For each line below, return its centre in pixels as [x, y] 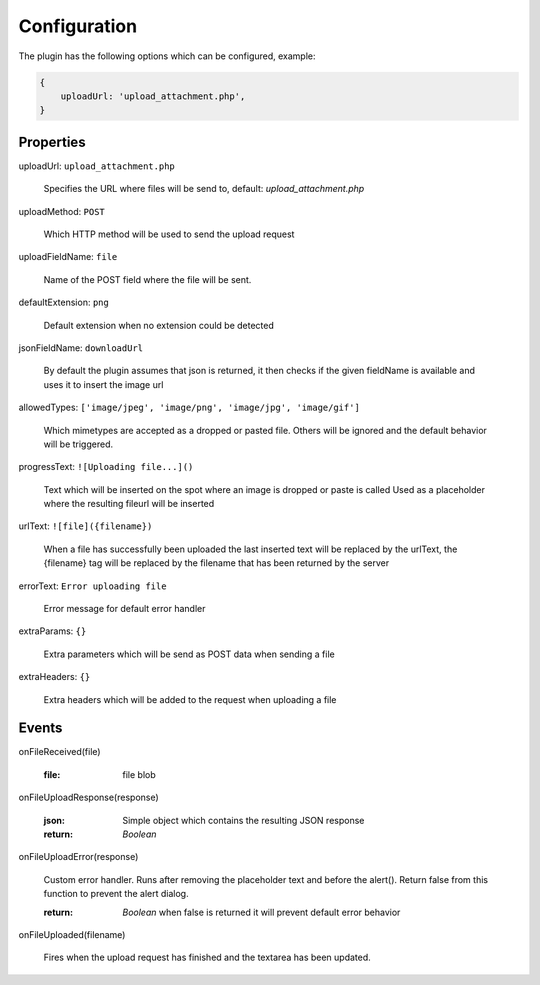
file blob [139, 774]
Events [40, 728]
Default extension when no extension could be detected [158, 325]
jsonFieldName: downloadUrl [81, 347]
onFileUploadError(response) [78, 857]
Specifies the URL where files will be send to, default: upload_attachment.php [204, 189]
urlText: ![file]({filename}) [85, 526]
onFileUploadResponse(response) [88, 797]
